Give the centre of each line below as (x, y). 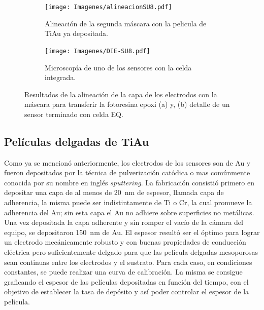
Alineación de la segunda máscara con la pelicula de (126, 23)
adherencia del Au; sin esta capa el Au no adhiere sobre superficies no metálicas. (129, 212)
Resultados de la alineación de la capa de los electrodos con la (121, 94)
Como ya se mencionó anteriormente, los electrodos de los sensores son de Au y (127, 162)
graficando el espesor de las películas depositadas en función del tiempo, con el (126, 281)
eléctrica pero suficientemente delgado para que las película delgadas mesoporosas (131, 252)
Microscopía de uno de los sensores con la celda (118, 67)
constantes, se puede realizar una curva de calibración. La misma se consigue (123, 272)
